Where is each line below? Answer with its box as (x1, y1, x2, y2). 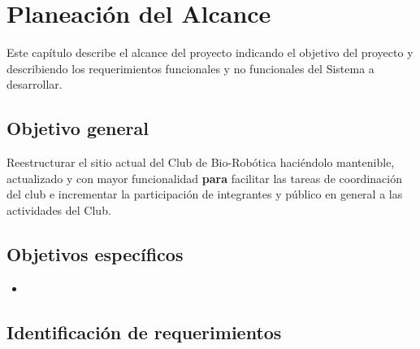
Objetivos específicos (6, 241, 184, 266)
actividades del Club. (6, 201, 111, 218)
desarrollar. (6, 76, 63, 93)
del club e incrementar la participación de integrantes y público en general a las (6, 185, 403, 203)
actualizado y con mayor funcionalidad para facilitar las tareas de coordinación (6, 169, 402, 186)
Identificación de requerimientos (6, 319, 282, 344)
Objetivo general (6, 116, 149, 141)
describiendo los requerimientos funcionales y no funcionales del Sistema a (6, 59, 375, 76)
